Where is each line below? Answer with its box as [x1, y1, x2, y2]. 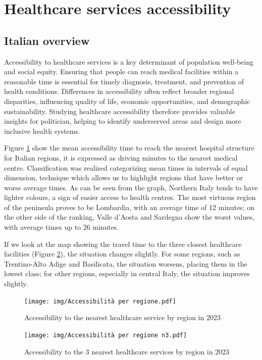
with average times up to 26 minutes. [4, 222, 119, 232]
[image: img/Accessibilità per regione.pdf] [24, 297, 176, 305]
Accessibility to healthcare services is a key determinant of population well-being [4, 56, 253, 67]
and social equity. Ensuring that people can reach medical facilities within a [4, 66, 239, 77]
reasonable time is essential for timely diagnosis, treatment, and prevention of [4, 76, 244, 86]
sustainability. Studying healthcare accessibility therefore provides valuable [4, 106, 235, 116]
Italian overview [4, 32, 90, 48]
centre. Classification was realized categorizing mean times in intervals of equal [4, 162, 248, 173]
